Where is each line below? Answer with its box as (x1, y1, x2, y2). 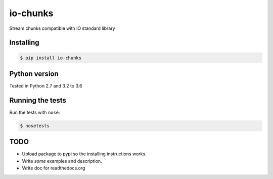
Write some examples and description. (22, 158, 102, 164)
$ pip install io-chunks (20, 55, 82, 61)
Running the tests (9, 96, 67, 105)
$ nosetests (20, 123, 50, 128)
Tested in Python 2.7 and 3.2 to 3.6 (9, 83, 82, 89)
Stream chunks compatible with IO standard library (9, 25, 116, 31)
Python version (9, 69, 59, 78)
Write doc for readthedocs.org (22, 165, 85, 171)
